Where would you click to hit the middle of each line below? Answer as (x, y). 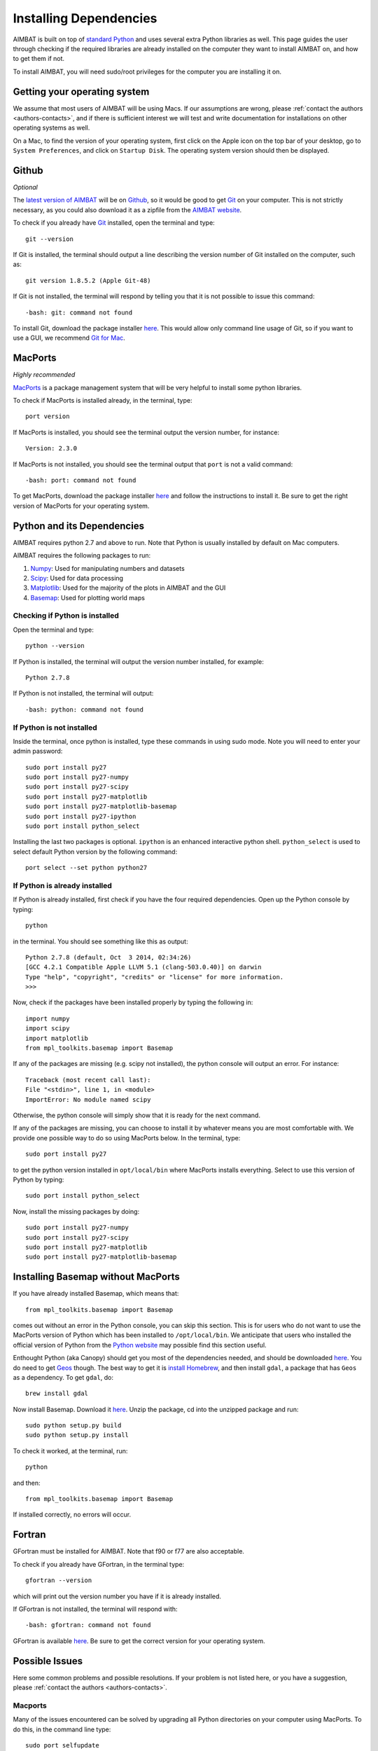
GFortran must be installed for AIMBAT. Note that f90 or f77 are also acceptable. (129, 1551)
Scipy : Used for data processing (77, 578)
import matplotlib (57, 1038)
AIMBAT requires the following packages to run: (82, 555)
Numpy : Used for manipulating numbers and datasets (107, 568)
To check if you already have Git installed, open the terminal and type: (114, 223)
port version (48, 416)
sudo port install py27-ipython (81, 816)
